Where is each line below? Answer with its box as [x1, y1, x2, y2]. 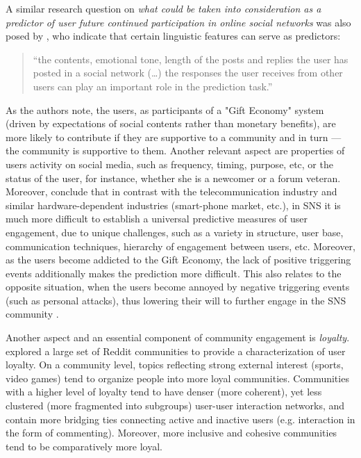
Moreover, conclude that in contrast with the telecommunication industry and [6, 184, 337, 199]
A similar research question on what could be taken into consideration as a [6, 1, 321, 15]
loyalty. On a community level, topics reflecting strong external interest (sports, [6, 357, 344, 372]
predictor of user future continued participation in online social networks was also [6, 15, 351, 29]
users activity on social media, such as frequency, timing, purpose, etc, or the [6, 156, 333, 171]
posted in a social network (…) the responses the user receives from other [33, 65, 343, 80]
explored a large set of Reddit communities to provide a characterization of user [6, 343, 346, 358]
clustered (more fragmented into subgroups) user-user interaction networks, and [6, 398, 345, 413]
